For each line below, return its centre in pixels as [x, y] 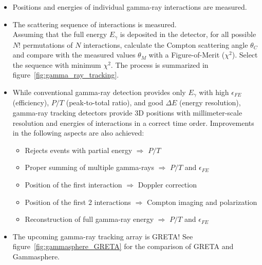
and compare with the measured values [74, 55]
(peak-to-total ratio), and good [115, 102]
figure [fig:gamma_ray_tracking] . [66, 75]
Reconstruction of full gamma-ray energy [89, 219]
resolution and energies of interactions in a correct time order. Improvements [133, 122]
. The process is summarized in [160, 64]
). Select [245, 55]
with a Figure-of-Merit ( [187, 55]
